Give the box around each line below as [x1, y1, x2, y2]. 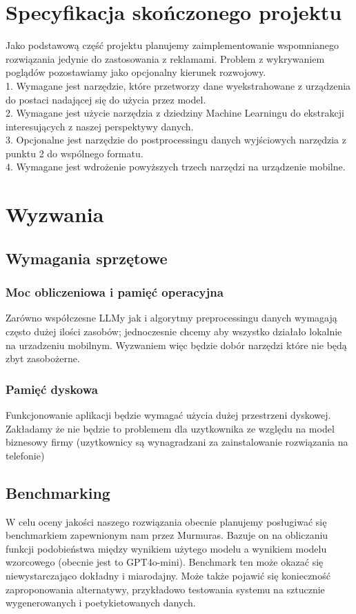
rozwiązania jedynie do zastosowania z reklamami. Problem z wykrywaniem [6, 51, 325, 66]
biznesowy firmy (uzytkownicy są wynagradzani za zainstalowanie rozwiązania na [6, 435, 348, 449]
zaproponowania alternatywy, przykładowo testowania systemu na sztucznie [6, 582, 325, 596]
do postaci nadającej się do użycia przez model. [6, 92, 206, 106]
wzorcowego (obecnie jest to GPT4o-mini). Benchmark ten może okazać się [6, 555, 324, 569]
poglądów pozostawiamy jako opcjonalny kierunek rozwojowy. [6, 65, 266, 79]
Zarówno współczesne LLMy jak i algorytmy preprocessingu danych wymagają [6, 310, 337, 325]
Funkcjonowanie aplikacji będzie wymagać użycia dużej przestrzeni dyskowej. [6, 408, 331, 422]
